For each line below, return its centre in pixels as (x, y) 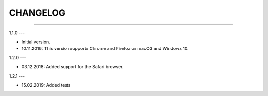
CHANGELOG (37, 13)
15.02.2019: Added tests (46, 85)
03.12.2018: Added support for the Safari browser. (72, 67)
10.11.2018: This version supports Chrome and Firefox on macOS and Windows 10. (105, 48)
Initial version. (36, 42)
